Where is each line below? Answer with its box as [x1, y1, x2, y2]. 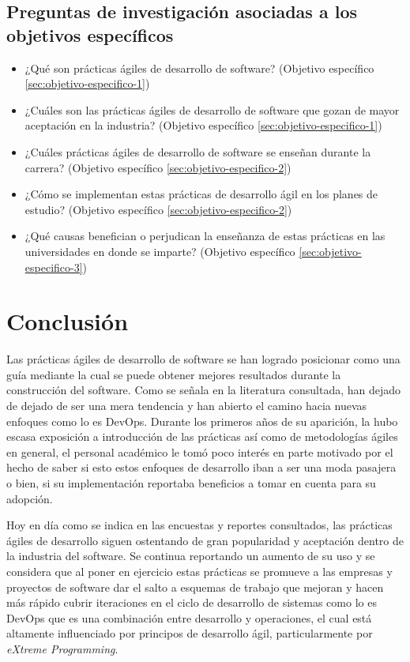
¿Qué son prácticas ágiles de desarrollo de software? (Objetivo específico [24, 59, 374, 76]
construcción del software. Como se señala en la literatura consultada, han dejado [6, 382, 401, 398]
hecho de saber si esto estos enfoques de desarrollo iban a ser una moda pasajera [6, 459, 397, 476]
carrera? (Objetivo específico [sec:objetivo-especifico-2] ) [24, 159, 292, 175]
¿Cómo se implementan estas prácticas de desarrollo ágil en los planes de [24, 186, 378, 202]
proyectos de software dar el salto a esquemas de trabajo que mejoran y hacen [6, 578, 384, 595]
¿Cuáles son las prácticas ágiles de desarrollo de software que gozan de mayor [24, 101, 400, 118]
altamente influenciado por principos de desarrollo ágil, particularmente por [6, 625, 373, 641]
